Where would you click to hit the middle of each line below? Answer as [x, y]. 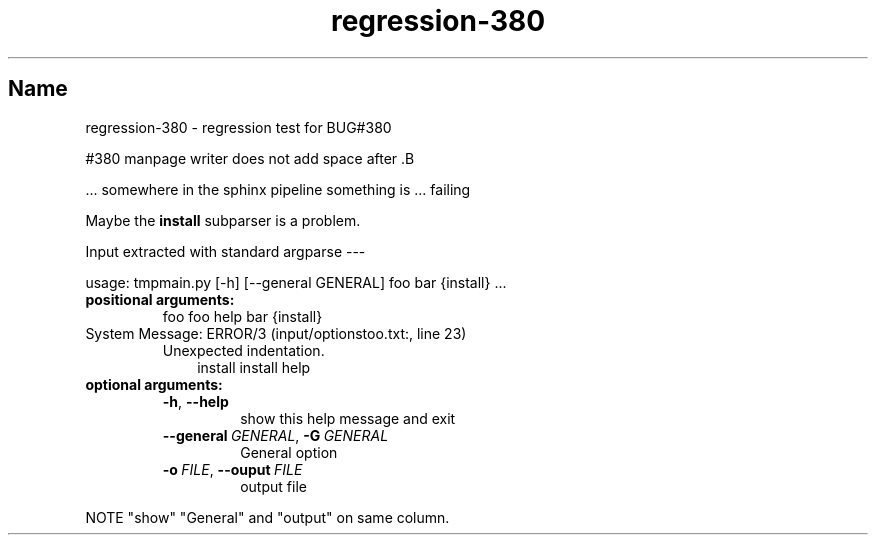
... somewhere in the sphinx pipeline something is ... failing [278, 189]
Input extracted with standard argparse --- [225, 251]
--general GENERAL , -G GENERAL [275, 435]
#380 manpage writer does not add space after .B [250, 158]
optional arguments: [154, 384]
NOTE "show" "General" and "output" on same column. [267, 517]
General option [289, 452]
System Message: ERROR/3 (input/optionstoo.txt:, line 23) [276, 333]
